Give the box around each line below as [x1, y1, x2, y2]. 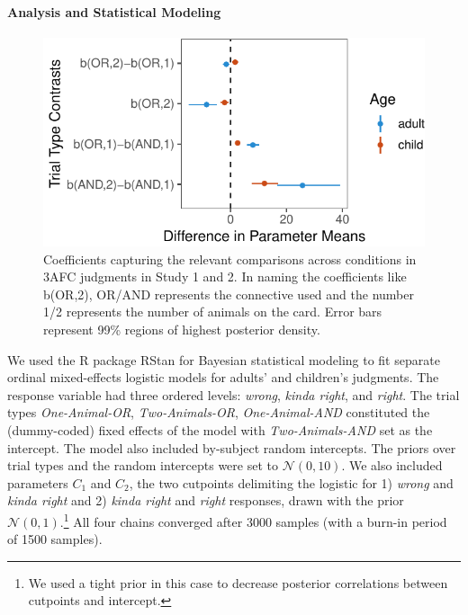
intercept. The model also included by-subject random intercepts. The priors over [7, 438, 456, 457]
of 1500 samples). [7, 530, 103, 548]
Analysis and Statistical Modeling [7, 2, 221, 21]
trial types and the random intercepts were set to [7, 456, 278, 475]
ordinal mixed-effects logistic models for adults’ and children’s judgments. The [7, 368, 439, 387]
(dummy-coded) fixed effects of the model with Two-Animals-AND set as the [7, 421, 433, 440]
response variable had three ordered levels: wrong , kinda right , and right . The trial [7, 385, 460, 404]
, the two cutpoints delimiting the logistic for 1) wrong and [129, 473, 454, 492]
